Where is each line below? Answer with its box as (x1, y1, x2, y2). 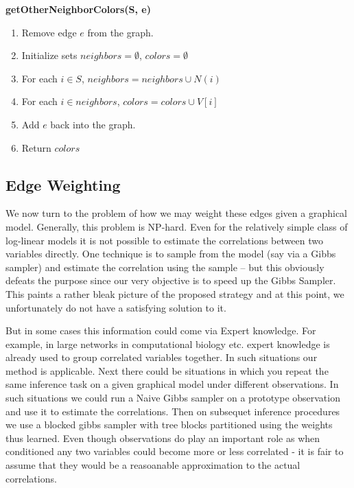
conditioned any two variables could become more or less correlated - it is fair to (5, 444, 344, 458)
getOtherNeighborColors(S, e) (5, 2, 151, 16)
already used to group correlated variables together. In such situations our (5, 350, 318, 364)
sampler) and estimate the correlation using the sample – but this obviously (5, 259, 324, 274)
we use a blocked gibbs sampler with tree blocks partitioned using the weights (5, 417, 333, 432)
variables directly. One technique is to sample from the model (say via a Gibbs (5, 246, 336, 261)
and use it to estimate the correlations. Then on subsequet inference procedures (5, 404, 340, 418)
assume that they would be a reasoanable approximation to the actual (5, 458, 300, 472)
